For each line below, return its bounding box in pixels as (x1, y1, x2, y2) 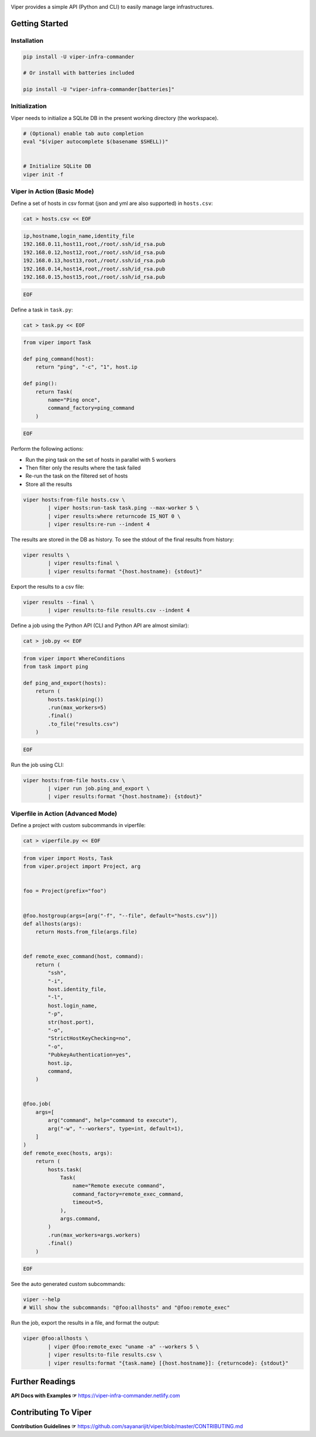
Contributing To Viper (11, 1407, 92, 1417)
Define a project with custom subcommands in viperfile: (11, 822, 146, 829)
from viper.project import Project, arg (23, 863, 140, 870)
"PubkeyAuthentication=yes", (47, 1051, 132, 1058)
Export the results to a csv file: (11, 583, 85, 590)
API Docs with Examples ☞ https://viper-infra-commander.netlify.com (11, 1392, 181, 1399)
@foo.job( (23, 1100, 51, 1107)
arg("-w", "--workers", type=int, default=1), (47, 1125, 184, 1132)
